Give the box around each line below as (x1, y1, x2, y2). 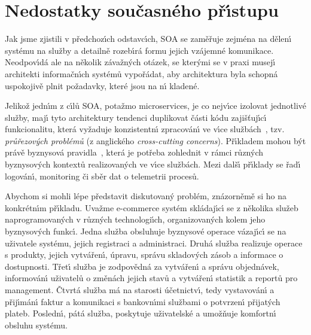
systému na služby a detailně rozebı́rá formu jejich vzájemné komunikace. (5, 44, 274, 56)
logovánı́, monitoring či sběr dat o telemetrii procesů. (5, 169, 199, 182)
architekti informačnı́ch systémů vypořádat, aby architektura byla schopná (5, 67, 278, 80)
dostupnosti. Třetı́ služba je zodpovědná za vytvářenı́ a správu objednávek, (5, 260, 279, 272)
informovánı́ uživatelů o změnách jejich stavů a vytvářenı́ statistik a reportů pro (5, 272, 298, 284)
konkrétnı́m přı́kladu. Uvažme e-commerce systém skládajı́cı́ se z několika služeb (5, 201, 298, 214)
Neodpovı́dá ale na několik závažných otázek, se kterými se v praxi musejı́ (5, 56, 276, 68)
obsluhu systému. (5, 318, 68, 331)
